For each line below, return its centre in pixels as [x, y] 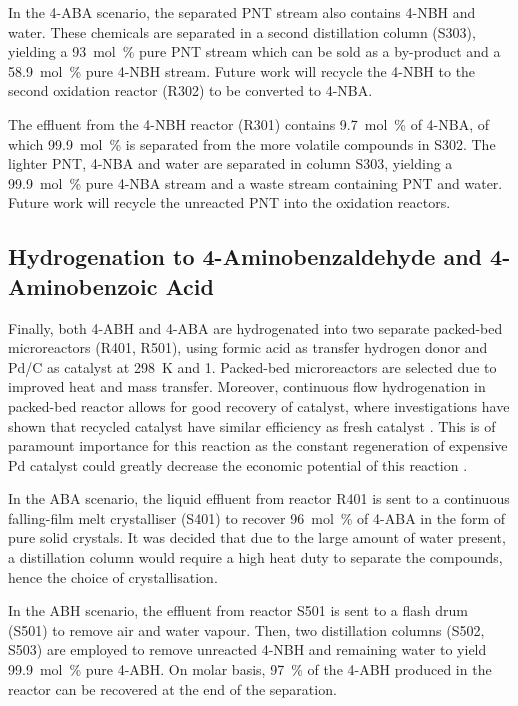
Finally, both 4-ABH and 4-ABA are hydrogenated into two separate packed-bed [255, 327]
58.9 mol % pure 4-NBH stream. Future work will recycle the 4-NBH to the [242, 70]
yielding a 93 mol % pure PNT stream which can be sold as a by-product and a [254, 51]
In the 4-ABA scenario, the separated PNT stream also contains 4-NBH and [242, 12]
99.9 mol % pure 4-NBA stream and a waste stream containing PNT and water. [255, 182]
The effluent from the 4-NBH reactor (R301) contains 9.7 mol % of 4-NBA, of [248, 123]
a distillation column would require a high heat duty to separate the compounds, [255, 557]
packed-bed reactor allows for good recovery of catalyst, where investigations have [259, 405]
